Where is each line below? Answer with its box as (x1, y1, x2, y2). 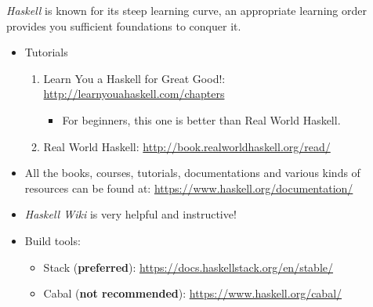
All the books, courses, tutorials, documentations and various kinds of (24, 164, 360, 181)
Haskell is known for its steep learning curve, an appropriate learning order (6, 2, 367, 18)
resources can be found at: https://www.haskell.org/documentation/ (24, 179, 353, 196)
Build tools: (24, 232, 81, 248)
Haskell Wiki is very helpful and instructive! (24, 206, 237, 222)
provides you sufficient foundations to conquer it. (6, 17, 241, 34)
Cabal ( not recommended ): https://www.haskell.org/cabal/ (43, 285, 342, 302)
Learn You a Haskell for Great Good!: (43, 70, 226, 86)
